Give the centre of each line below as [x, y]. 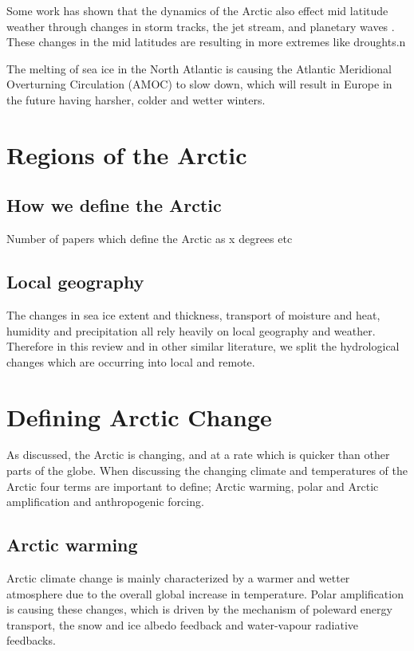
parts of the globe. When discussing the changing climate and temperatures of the [207, 471]
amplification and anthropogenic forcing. [105, 502]
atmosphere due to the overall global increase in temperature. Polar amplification [205, 593]
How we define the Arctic [114, 205]
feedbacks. [31, 640]
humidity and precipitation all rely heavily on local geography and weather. [191, 330]
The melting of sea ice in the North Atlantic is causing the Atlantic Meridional [199, 68]
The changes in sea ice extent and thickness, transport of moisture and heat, [193, 314]
